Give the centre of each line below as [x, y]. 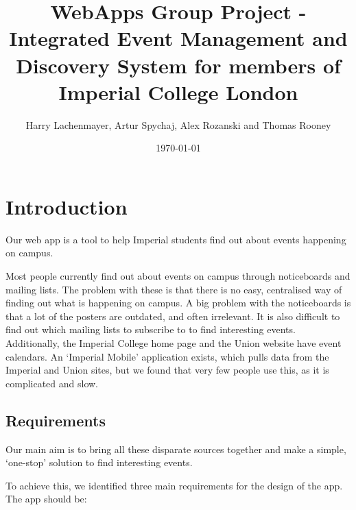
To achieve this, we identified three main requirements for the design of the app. [174, 485]
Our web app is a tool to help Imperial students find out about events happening [176, 239]
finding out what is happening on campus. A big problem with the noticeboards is [178, 303]
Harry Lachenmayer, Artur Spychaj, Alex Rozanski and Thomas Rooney [178, 124]
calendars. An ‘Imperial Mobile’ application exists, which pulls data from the [167, 356]
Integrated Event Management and [178, 38]
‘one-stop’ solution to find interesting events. [99, 462]
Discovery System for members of [178, 65]
